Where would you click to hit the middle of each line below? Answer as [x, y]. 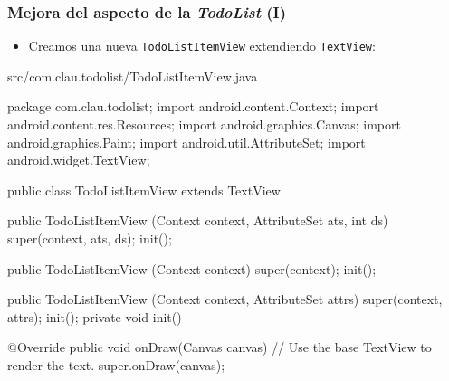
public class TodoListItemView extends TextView [144, 190]
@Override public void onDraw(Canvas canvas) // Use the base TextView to [220, 347]
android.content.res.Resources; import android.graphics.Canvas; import [204, 124]
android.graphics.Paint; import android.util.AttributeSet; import [186, 142]
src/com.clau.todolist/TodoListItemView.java [133, 76]
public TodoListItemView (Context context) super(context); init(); [192, 268]
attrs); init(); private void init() [95, 316]
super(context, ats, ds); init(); [90, 238]
